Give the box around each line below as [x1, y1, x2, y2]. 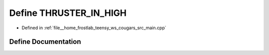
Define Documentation [9, 38, 81, 46]
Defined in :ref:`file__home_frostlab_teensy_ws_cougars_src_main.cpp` [21, 25, 166, 31]
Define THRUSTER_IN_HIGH [9, 7, 127, 18]
